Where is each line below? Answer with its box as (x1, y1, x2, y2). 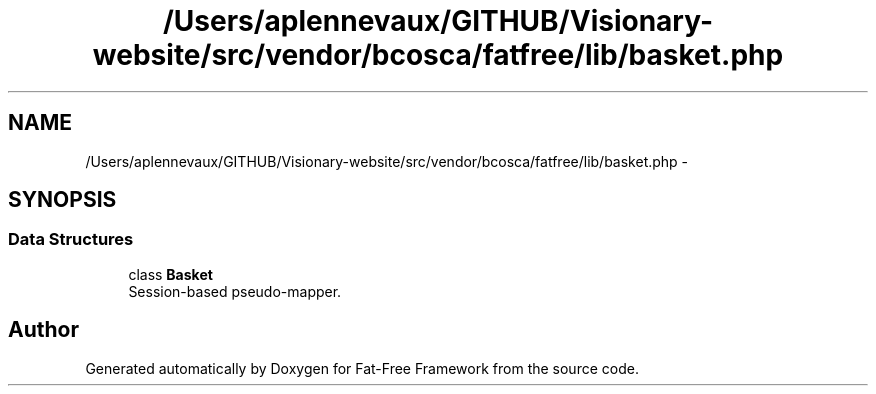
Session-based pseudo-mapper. (128, 282, 342, 300)
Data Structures (8, 229, 134, 250)
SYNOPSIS (8, 187, 117, 213)
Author (8, 317, 79, 343)
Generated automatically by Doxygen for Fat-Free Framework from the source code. (85, 359, 639, 377)
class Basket (128, 265, 213, 283)
